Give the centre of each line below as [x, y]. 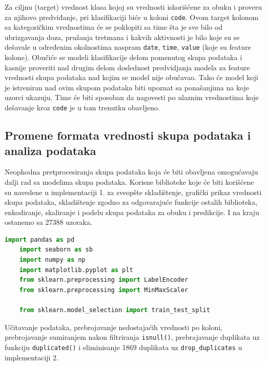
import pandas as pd [40, 239]
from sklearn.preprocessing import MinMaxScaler [104, 290]
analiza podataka [50, 150]
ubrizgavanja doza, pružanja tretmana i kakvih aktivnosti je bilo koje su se [122, 37]
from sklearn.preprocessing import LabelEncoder [104, 280]
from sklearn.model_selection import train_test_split [115, 310]
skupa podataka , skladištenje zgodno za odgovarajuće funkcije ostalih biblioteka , [131, 202]
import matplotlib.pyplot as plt [76, 270]
